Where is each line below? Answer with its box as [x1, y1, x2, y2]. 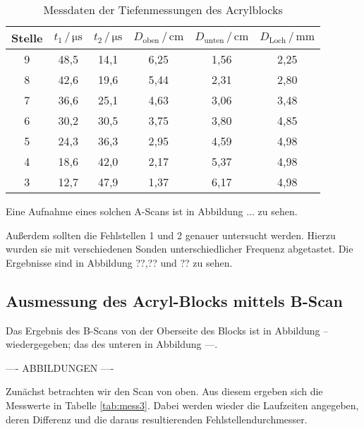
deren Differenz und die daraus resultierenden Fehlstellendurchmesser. [6, 411, 308, 426]
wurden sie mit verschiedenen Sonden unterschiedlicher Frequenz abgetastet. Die [6, 241, 353, 256]
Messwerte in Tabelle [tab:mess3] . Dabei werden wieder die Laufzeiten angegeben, [6, 397, 359, 412]
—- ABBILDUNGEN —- [6, 360, 114, 375]
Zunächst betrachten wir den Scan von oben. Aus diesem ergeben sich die [6, 384, 323, 399]
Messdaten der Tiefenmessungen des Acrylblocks [43, 1, 283, 18]
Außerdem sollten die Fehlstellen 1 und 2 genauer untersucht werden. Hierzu [6, 227, 336, 242]
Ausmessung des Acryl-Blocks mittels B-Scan [6, 289, 344, 311]
